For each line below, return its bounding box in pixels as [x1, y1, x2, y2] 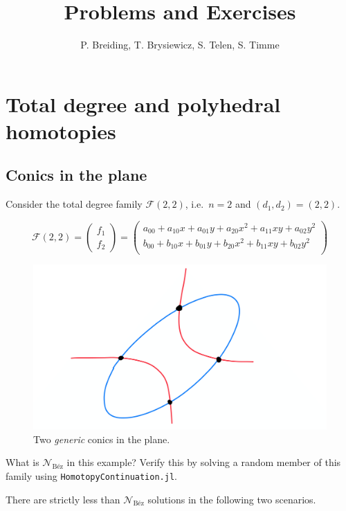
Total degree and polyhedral [6, 89, 281, 118]
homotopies [6, 116, 116, 145]
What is [6, 455, 39, 469]
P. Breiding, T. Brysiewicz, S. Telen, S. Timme [80, 37, 280, 52]
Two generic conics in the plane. [33, 431, 170, 446]
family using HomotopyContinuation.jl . [6, 468, 177, 483]
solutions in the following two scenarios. [147, 492, 316, 506]
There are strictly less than [6, 492, 120, 506]
